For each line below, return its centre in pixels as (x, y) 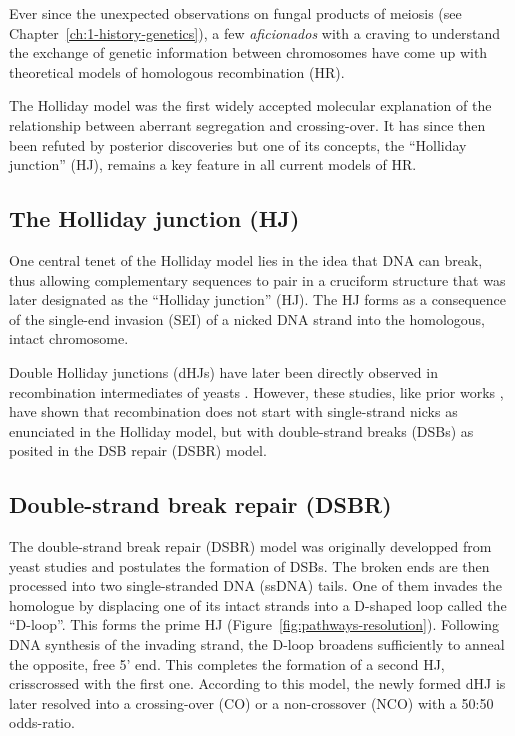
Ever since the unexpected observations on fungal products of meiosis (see (235, 13)
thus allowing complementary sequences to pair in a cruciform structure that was (257, 279)
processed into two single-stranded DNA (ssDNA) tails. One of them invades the (255, 585)
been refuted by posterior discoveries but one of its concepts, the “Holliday (238, 144)
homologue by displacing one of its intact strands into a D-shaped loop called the (258, 604)
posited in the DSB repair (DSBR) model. (138, 450)
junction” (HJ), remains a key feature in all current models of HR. (213, 164)
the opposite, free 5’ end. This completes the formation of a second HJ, (227, 663)
